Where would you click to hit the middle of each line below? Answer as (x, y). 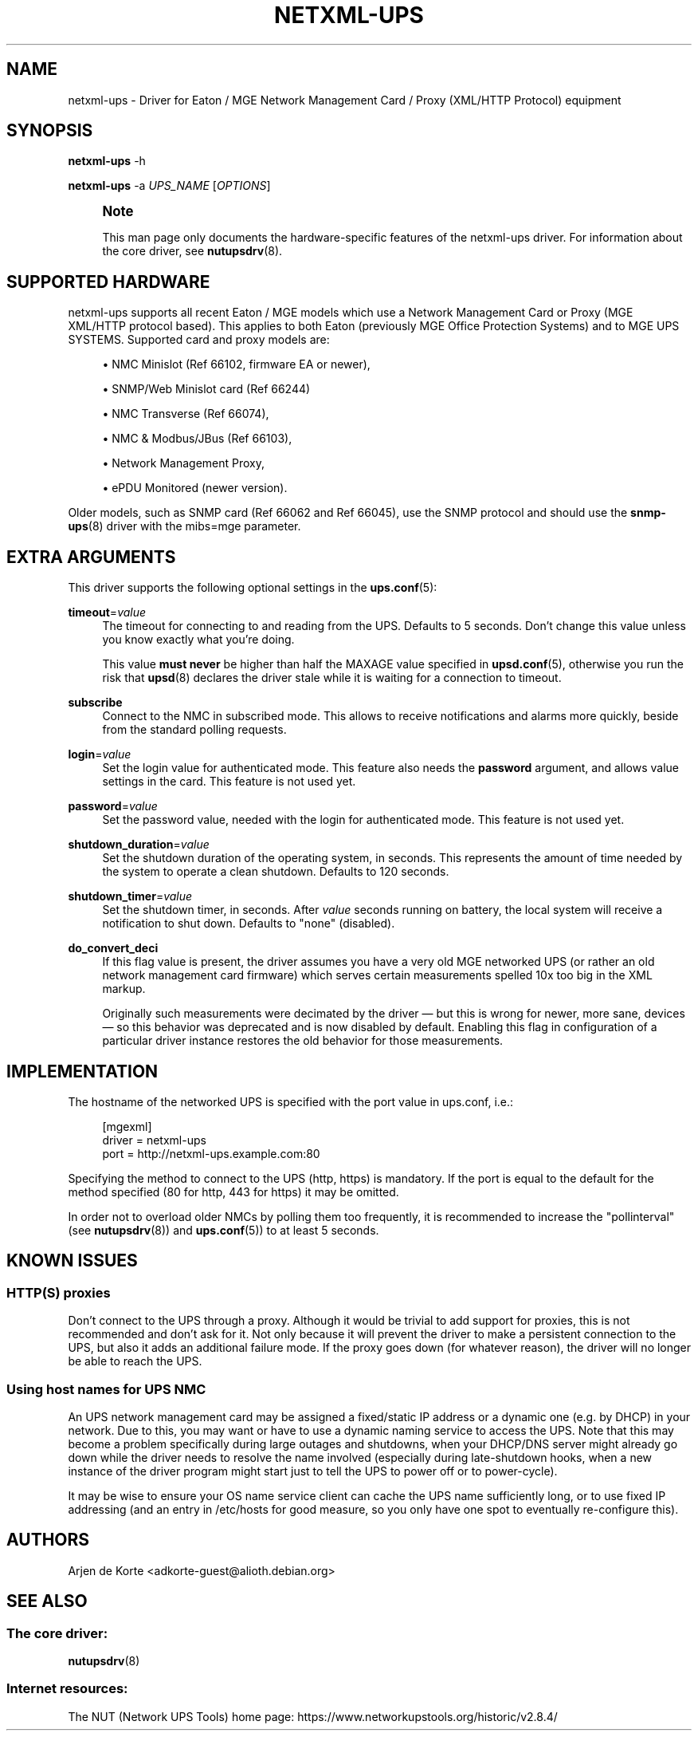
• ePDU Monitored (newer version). (195, 488)
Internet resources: (67, 1689)
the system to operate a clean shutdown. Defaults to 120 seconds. (276, 872)
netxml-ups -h (107, 161)
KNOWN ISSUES (72, 1261)
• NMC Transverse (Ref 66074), (186, 414)
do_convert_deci (113, 948)
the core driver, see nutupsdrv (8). (192, 251)
